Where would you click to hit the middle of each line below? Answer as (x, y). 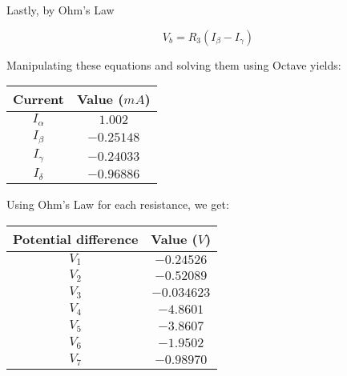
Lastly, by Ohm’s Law (61, 10)
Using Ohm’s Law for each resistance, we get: (118, 204)
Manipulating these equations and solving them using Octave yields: (174, 64)
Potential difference (76, 238)
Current (38, 99)
